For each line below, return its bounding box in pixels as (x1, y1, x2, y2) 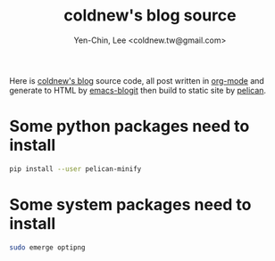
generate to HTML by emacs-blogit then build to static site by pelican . (9, 85, 266, 95)
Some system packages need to (9, 194, 252, 215)
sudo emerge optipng (9, 242, 87, 252)
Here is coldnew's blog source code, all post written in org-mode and (9, 75, 265, 86)
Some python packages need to (9, 117, 250, 136)
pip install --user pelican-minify (9, 164, 142, 174)
